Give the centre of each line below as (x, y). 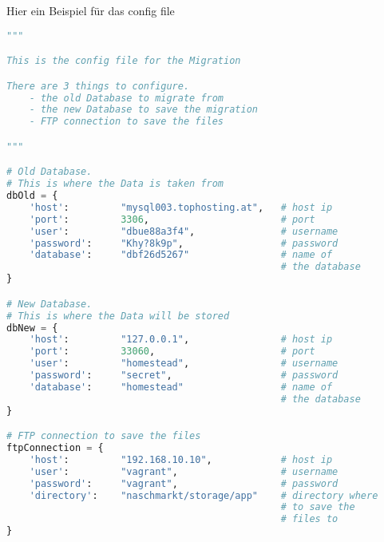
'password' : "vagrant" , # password (184, 483)
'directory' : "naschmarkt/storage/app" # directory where (204, 495)
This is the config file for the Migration (124, 61)
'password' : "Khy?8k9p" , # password (184, 243)
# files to (309, 519)
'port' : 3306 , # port (172, 219)
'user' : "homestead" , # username (184, 364)
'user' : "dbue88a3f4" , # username (184, 231)
